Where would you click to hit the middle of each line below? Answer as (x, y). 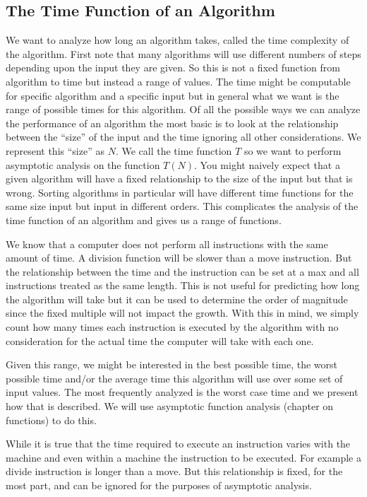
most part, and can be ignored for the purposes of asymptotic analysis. (159, 485)
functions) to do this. (51, 420)
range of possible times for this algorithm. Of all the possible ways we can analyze (183, 109)
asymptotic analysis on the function (83, 164)
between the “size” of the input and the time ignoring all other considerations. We (183, 137)
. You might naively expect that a (267, 164)
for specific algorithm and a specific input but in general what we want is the (173, 95)
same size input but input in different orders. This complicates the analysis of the (182, 206)
